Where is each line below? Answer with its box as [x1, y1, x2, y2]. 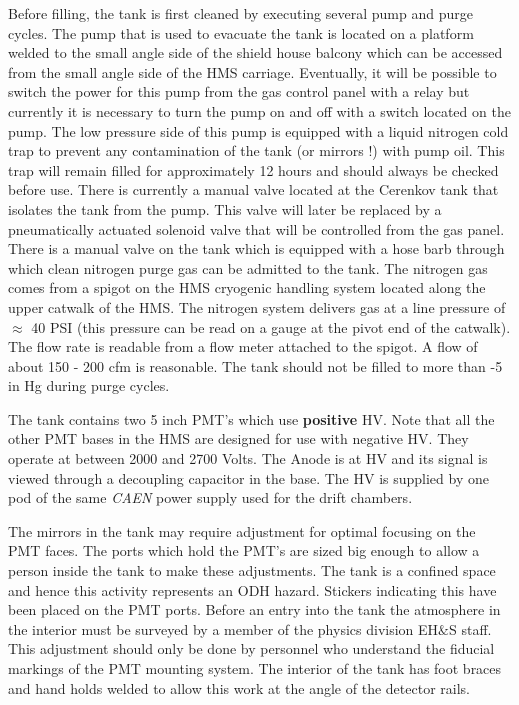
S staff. [448, 618, 492, 639]
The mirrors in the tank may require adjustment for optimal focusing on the [8, 520, 476, 541]
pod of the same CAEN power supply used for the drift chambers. [8, 487, 413, 508]
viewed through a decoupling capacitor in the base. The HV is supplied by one [8, 467, 489, 488]
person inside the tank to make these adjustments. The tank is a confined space [8, 560, 496, 581]
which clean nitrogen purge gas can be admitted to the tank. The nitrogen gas [8, 257, 488, 278]
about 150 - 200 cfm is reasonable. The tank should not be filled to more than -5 [8, 355, 503, 376]
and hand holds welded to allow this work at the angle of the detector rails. [8, 677, 470, 698]
